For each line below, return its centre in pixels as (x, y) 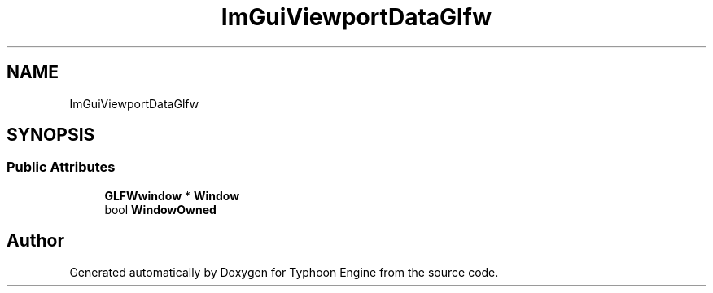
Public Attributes (61, 167)
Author (35, 241)
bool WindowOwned (160, 209)
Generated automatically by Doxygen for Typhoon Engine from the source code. (284, 272)
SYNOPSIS (51, 135)
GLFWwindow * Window (172, 195)
